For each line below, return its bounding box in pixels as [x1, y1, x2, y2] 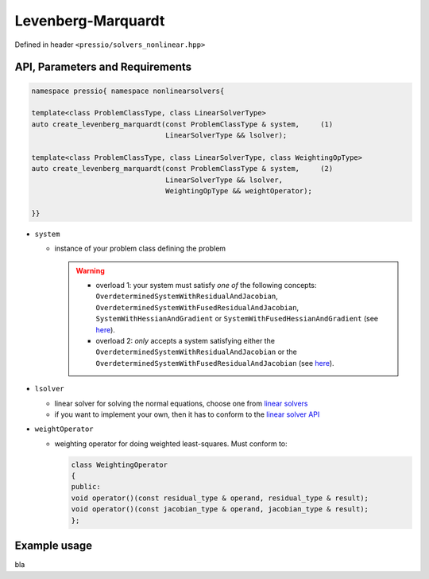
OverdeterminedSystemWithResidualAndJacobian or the [95, 347, 297, 357]
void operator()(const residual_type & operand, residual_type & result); [71, 493, 369, 503]
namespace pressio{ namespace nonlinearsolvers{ [31, 86, 225, 95]
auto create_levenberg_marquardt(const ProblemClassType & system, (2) [31, 164, 334, 173]
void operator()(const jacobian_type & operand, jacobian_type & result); [71, 505, 369, 514]
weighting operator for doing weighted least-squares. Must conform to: [54, 438, 288, 449]
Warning [75, 266, 105, 275]
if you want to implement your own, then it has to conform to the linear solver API [54, 410, 320, 419]
